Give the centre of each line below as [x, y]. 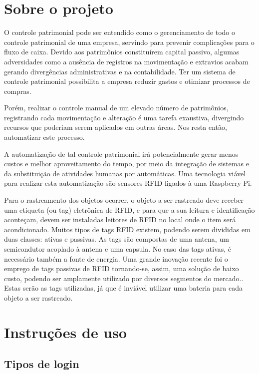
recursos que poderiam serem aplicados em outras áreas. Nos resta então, [116, 127]
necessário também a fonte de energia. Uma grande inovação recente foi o [116, 258]
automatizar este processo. [44, 137]
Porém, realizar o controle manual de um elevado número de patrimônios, [116, 108]
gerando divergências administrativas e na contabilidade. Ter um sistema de [120, 71]
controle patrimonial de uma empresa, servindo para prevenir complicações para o [129, 42]
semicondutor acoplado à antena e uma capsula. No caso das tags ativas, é [118, 249]
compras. [18, 91]
